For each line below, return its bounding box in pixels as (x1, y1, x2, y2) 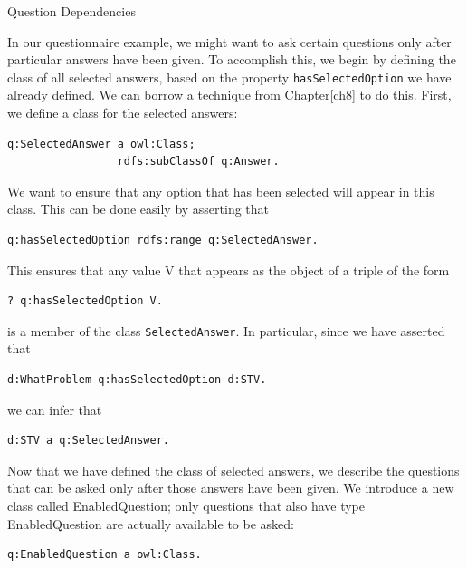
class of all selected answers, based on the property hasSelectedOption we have (7, 67, 452, 86)
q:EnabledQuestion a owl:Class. (7, 548, 202, 562)
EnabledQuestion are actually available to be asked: (7, 514, 294, 533)
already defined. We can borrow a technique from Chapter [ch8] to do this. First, (7, 85, 452, 104)
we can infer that (7, 400, 102, 419)
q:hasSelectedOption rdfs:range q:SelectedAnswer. (7, 234, 319, 246)
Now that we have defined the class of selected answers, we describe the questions (7, 460, 460, 479)
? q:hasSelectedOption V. (7, 294, 163, 308)
